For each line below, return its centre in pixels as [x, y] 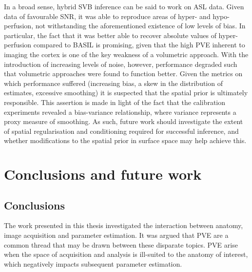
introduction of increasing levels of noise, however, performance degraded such [121, 64]
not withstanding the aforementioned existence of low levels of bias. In [140, 26]
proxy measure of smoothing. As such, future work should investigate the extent [124, 121]
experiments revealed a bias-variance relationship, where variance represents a [120, 112]
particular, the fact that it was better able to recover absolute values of [110, 35]
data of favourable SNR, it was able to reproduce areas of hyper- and [107, 16]
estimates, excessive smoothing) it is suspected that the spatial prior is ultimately [126, 93]
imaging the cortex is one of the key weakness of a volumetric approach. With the [126, 54]
